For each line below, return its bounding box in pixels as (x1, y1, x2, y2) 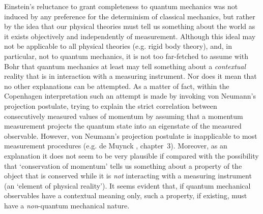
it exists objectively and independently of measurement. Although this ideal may (4, 30, 256, 41)
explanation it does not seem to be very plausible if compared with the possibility (4, 150, 259, 161)
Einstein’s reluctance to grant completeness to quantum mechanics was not (4, 1, 238, 11)
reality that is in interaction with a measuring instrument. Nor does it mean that (4, 71, 257, 81)
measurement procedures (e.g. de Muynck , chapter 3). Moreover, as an (4, 140, 227, 151)
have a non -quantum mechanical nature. (4, 200, 130, 210)
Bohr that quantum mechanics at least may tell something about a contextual (4, 60, 246, 71)
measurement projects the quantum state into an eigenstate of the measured (4, 120, 242, 131)
